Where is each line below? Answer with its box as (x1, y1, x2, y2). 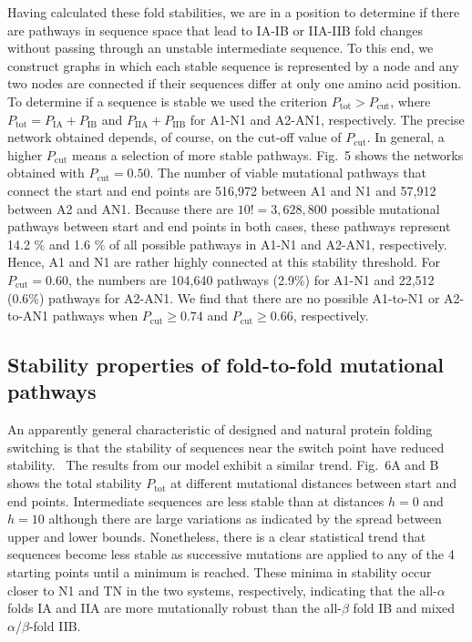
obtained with (7, 163, 85, 182)
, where (390, 91, 431, 110)
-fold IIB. (28, 616, 81, 635)
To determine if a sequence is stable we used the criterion (7, 91, 328, 110)
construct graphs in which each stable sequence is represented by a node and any (7, 56, 459, 75)
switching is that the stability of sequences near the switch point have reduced (7, 437, 445, 456)
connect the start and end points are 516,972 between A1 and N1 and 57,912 (7, 180, 436, 199)
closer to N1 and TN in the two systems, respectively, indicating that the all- (7, 580, 437, 599)
